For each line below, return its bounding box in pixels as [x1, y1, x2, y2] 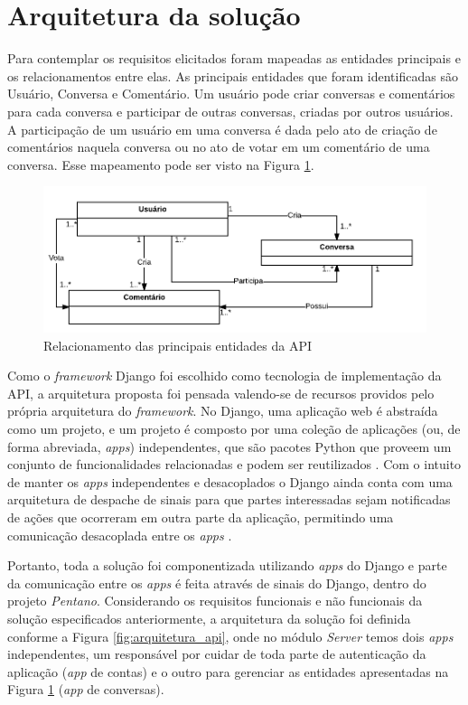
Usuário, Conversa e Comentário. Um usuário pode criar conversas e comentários [7, 84, 455, 103]
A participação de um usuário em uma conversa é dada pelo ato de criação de [7, 119, 437, 138]
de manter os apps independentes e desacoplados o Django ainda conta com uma [7, 472, 453, 491]
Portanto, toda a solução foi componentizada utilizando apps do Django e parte [7, 556, 447, 575]
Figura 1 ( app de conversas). [7, 680, 164, 699]
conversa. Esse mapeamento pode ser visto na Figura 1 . [7, 155, 314, 174]
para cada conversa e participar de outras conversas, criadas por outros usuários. [7, 101, 454, 120]
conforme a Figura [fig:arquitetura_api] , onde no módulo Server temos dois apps [7, 626, 454, 645]
